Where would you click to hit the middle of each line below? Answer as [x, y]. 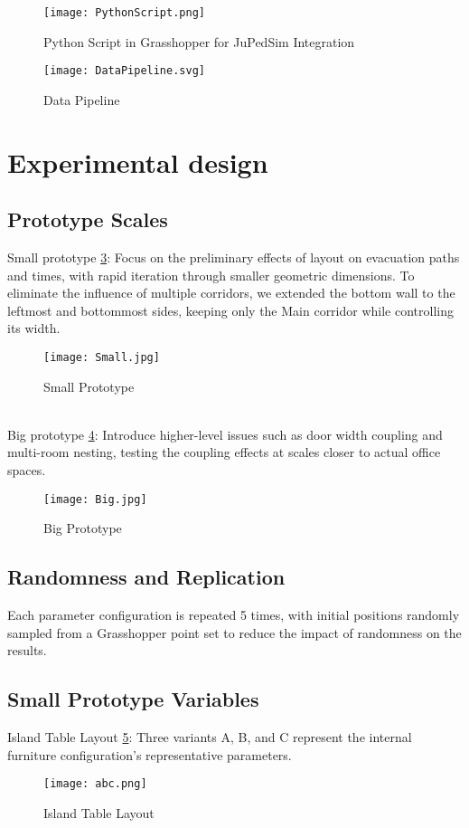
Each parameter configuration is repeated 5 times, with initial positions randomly [234, 615]
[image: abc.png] [95, 784]
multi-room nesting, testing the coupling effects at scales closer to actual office [224, 452]
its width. [34, 328]
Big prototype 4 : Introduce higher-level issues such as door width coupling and [225, 434]
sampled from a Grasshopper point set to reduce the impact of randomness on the [234, 632]
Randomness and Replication [146, 577]
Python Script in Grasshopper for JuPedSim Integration [199, 41]
